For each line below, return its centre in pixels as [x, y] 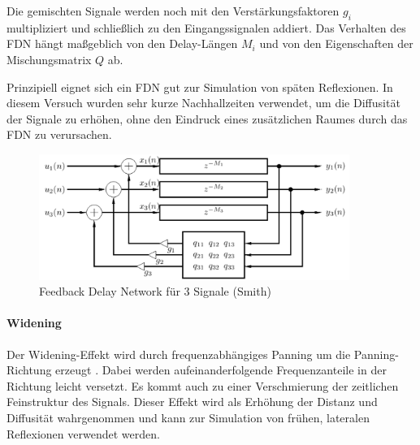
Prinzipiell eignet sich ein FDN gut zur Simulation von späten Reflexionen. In [200, 86]
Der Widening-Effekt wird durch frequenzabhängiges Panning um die [179, 354]
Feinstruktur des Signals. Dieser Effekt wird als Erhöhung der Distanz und [192, 402]
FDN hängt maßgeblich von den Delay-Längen [122, 43]
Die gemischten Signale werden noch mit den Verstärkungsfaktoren [173, 11]
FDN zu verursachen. [59, 134]
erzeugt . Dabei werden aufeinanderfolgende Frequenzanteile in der [221, 370]
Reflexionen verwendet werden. [83, 433]
